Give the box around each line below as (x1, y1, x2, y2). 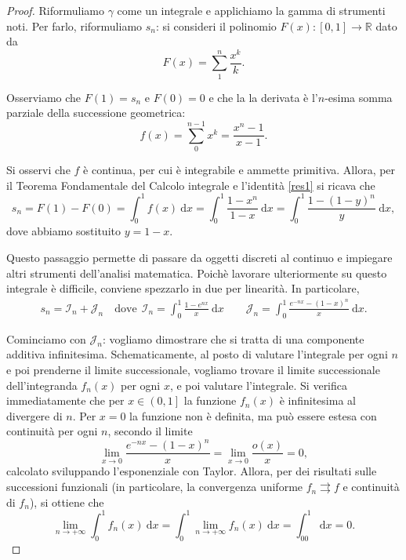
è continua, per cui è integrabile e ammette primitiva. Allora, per (83, 161, 396, 177)
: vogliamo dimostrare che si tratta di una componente (103, 330, 364, 347)
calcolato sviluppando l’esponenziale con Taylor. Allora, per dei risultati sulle (6, 463, 377, 479)
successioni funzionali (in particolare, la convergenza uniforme (6, 478, 303, 495)
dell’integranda (6, 376, 78, 393)
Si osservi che (6, 161, 71, 177)
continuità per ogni (6, 423, 98, 439)
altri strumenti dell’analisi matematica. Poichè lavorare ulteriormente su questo (6, 264, 387, 281)
